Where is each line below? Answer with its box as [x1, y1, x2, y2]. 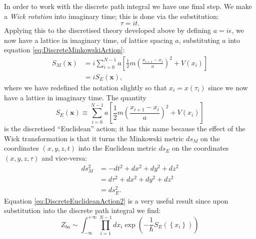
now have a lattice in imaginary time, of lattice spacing [4, 34, 173, 45]
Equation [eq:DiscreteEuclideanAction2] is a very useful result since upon [4, 195, 228, 206]
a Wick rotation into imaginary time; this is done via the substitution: [4, 10, 219, 21]
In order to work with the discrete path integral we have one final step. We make [4, 1, 252, 11]
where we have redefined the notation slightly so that [4, 82, 167, 93]
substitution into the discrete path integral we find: [4, 205, 161, 216]
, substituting [178, 34, 220, 45]
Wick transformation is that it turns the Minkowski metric [4, 133, 184, 143]
